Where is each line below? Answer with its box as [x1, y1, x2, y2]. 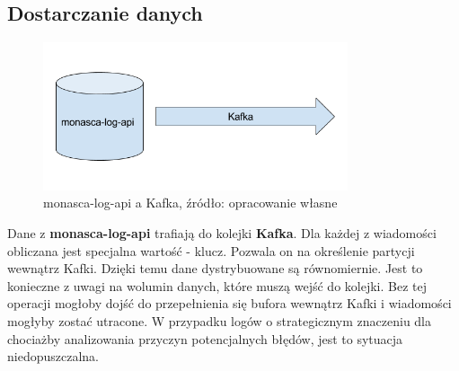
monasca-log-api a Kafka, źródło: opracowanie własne [43, 193, 338, 212]
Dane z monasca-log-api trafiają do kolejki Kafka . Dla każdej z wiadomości [7, 223, 437, 242]
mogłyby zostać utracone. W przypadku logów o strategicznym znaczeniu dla [7, 311, 432, 330]
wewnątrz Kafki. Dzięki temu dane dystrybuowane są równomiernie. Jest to [7, 259, 423, 278]
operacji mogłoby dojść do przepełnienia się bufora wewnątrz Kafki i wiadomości [7, 294, 452, 313]
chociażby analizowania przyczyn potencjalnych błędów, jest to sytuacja [7, 329, 403, 348]
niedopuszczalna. [7, 347, 99, 366]
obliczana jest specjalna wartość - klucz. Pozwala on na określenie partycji [7, 241, 415, 260]
